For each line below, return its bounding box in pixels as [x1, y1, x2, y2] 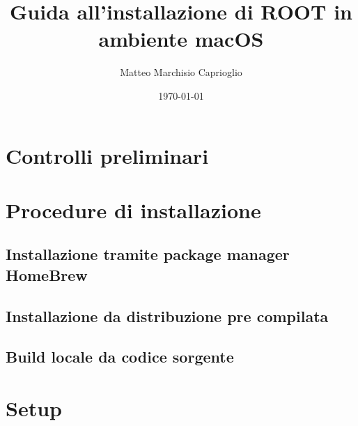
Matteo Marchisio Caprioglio [120, 65, 242, 79]
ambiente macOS [98, 24, 264, 53]
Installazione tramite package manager [6, 243, 290, 265]
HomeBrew [6, 264, 88, 285]
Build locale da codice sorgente [6, 346, 234, 367]
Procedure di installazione [6, 195, 261, 224]
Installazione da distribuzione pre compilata [6, 305, 329, 326]
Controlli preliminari [6, 141, 209, 169]
